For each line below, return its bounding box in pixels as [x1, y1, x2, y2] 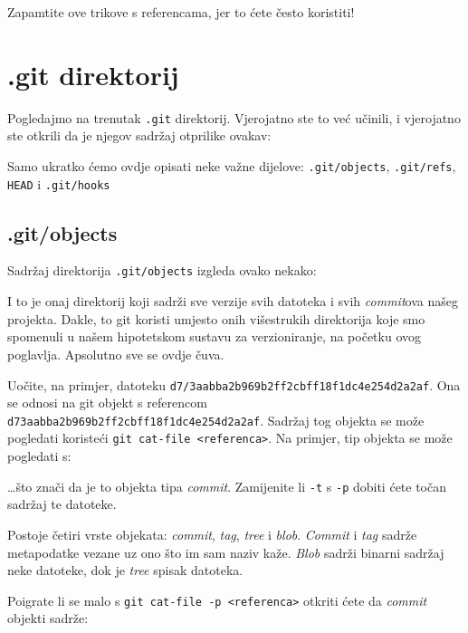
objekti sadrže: [7, 609, 89, 628]
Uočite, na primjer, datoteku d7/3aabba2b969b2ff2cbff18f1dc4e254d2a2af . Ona [7, 375, 461, 394]
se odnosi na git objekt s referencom [7, 393, 207, 412]
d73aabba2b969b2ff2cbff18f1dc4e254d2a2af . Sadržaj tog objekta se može [7, 410, 425, 429]
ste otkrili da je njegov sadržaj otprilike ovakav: [7, 126, 272, 145]
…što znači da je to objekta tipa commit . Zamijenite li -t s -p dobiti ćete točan [7, 476, 447, 495]
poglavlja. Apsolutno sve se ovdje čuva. [7, 344, 224, 363]
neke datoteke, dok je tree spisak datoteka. [7, 561, 244, 580]
